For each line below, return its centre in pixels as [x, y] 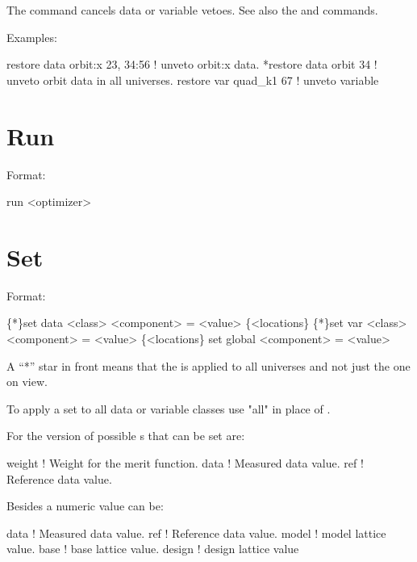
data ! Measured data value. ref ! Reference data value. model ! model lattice [196, 533]
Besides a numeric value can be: [85, 506]
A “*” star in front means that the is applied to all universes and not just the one [208, 365]
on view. [27, 382]
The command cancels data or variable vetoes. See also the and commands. [192, 10]
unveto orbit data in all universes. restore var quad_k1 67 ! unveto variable [193, 80]
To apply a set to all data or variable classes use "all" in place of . [169, 408]
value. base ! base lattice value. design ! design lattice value [153, 549]
